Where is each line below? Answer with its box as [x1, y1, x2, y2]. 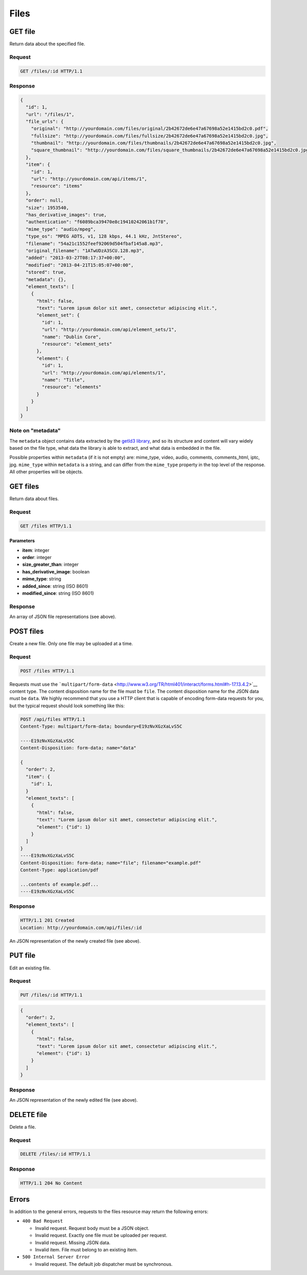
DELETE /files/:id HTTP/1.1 [20, 1151, 91, 1157]
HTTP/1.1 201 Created [20, 918, 75, 923]
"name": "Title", [41, 377, 85, 383]
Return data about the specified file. [9, 41, 85, 47]
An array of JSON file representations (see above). [9, 613, 117, 620]
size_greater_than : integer [22, 562, 79, 568]
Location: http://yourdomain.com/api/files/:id [20, 925, 142, 930]
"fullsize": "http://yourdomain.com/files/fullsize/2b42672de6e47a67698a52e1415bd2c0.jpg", [31, 133, 269, 138]
